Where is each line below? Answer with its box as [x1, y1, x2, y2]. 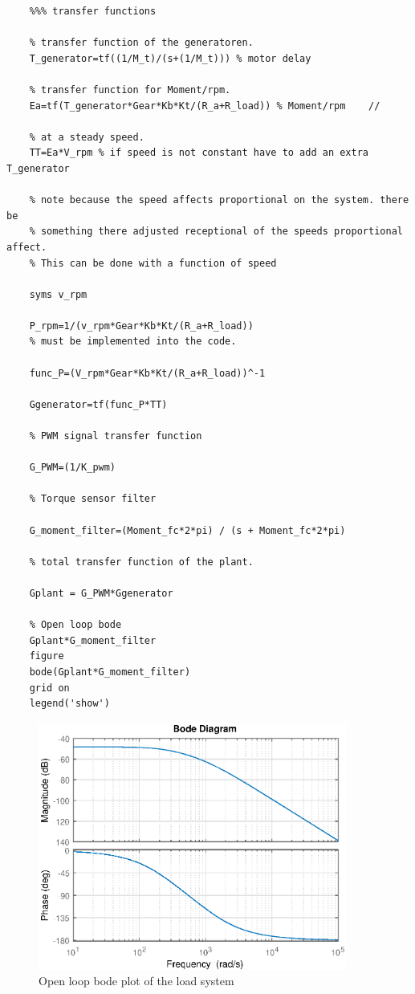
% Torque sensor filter [29, 493, 157, 505]
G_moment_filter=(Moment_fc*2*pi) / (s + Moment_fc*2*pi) [29, 524, 346, 536]
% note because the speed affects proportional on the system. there [29, 194, 409, 206]
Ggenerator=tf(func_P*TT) [29, 398, 168, 410]
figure [29, 650, 64, 662]
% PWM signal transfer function [29, 430, 202, 442]
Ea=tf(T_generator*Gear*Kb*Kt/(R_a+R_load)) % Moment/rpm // [29, 100, 380, 112]
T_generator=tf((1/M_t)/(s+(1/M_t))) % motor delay [29, 52, 311, 64]
